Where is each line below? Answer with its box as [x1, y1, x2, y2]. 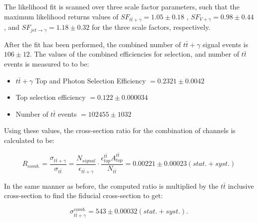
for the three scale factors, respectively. [92, 22, 210, 32]
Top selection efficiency [15, 92, 86, 102]
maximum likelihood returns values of [4, 11, 119, 21]
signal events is [202, 39, 248, 49]
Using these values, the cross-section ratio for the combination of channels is [4, 125, 236, 136]
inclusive [228, 180, 254, 191]
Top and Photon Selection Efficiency [35, 75, 146, 85]
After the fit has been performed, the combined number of [4, 39, 181, 49]
